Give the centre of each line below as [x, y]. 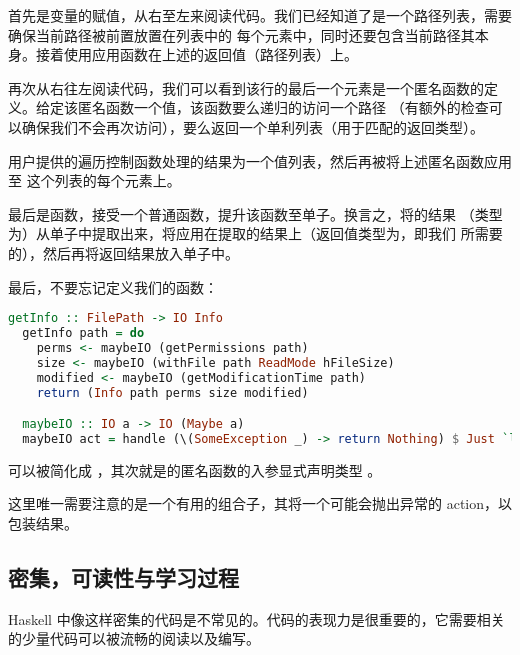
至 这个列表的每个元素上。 [94, 180]
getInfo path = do [83, 333]
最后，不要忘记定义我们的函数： [113, 286]
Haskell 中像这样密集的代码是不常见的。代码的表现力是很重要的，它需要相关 [256, 618]
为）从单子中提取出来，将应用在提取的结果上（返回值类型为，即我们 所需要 [255, 233]
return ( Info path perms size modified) [172, 392]
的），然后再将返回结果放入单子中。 [123, 252]
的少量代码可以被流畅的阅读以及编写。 [134, 638]
